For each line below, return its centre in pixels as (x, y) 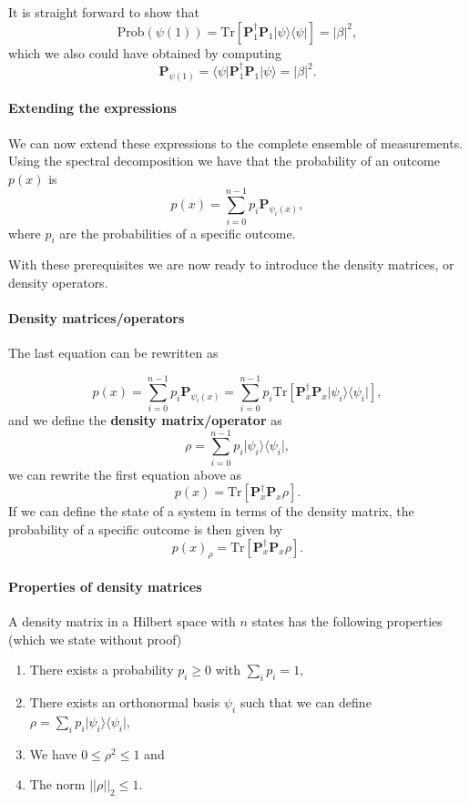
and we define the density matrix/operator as (145, 420)
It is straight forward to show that (104, 12)
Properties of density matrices (105, 586)
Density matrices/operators (97, 318)
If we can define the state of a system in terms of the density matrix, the (211, 511)
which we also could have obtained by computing (145, 52)
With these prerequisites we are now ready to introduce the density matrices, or (231, 264)
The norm (57, 784)
